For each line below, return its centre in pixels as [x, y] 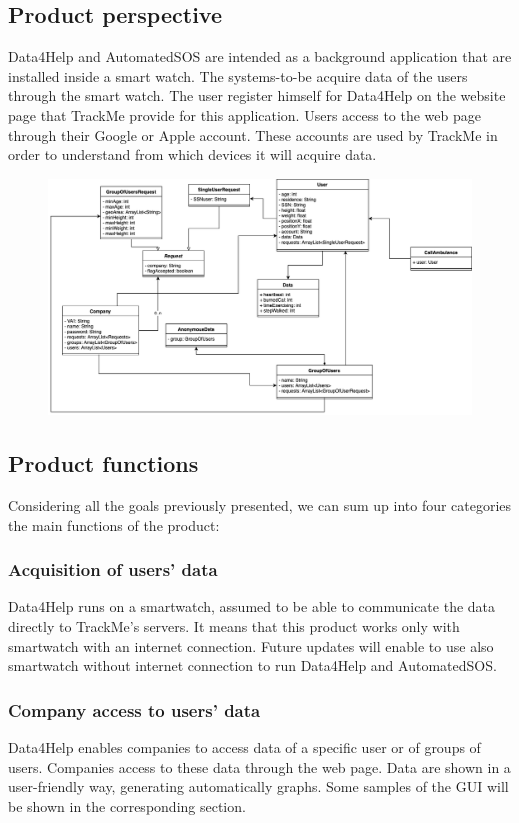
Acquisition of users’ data [113, 569]
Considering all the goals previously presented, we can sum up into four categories [260, 504]
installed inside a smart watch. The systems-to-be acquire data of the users [238, 75]
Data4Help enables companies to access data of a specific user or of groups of [244, 746]
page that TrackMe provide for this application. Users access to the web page [245, 114]
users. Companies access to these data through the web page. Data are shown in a [259, 766]
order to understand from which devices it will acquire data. [192, 154]
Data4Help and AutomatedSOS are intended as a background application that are [260, 56]
